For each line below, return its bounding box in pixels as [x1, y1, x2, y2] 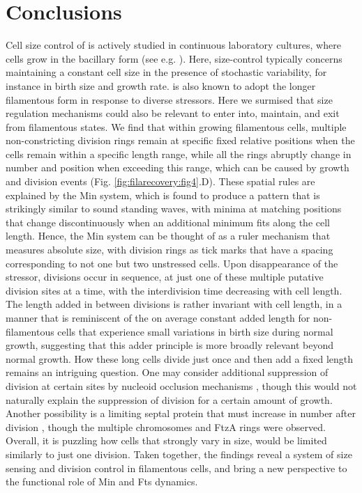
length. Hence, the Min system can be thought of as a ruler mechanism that [6, 228, 331, 243]
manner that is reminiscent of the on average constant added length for [6, 311, 310, 324]
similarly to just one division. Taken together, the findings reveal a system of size [6, 446, 352, 461]
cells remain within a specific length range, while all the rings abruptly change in [6, 146, 352, 161]
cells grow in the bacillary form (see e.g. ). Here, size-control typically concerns [6, 51, 342, 65]
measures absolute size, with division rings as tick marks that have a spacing [6, 242, 333, 257]
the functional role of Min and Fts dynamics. [6, 474, 198, 489]
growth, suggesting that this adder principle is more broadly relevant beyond [6, 338, 333, 352]
